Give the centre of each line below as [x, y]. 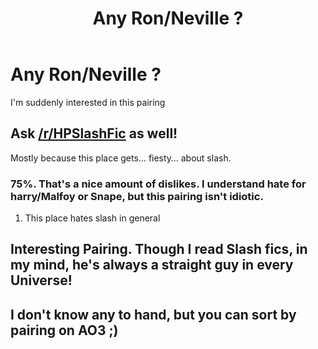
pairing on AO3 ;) [64, 330]
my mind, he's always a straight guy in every [152, 265]
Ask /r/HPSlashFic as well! [94, 133]
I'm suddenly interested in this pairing [88, 102]
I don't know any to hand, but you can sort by [153, 314]
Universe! [41, 280]
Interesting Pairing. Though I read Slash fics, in [159, 249]
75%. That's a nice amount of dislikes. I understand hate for [158, 184]
